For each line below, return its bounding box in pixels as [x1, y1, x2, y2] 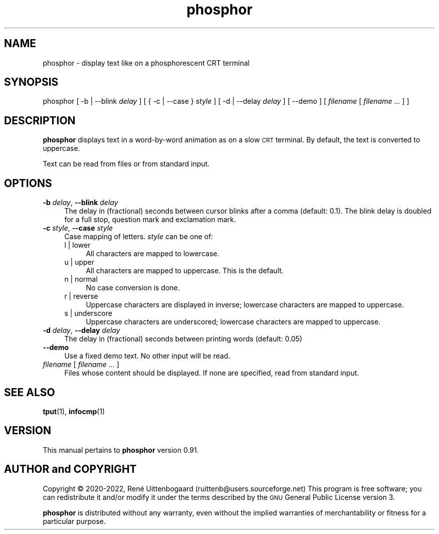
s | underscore [64, 309, 112, 318]
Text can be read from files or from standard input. [43, 159, 210, 168]
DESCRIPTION [4, 114, 76, 127]
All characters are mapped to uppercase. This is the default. [86, 266, 284, 275]
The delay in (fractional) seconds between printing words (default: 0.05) [64, 334, 302, 343]
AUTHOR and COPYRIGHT [4, 463, 137, 476]
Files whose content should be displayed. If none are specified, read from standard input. [64, 369, 359, 378]
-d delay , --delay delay [43, 326, 120, 335]
